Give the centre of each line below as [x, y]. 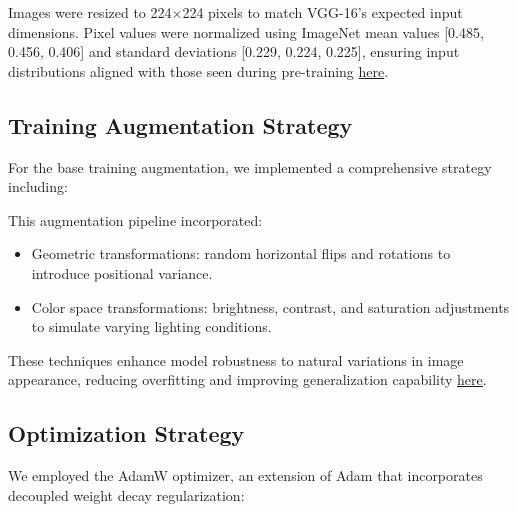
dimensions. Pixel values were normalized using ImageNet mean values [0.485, [246, 31]
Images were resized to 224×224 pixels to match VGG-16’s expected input [235, 12]
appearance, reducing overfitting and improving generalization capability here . [247, 379]
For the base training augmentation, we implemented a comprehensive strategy [250, 166]
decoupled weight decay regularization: [126, 494]
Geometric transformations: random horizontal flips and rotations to [241, 253]
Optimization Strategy [126, 433]
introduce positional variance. [122, 272]
